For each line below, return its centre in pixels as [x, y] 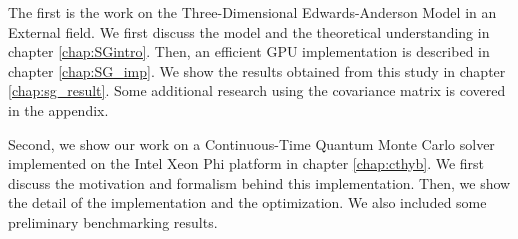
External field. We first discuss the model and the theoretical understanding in [249, 31]
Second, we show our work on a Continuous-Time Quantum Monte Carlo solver [251, 143]
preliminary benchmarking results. [113, 221]
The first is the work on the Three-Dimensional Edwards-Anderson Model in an [252, 12]
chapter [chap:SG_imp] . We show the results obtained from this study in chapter [257, 70]
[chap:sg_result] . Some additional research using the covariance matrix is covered [257, 90]
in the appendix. [58, 109]
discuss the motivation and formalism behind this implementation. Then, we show [259, 182]
